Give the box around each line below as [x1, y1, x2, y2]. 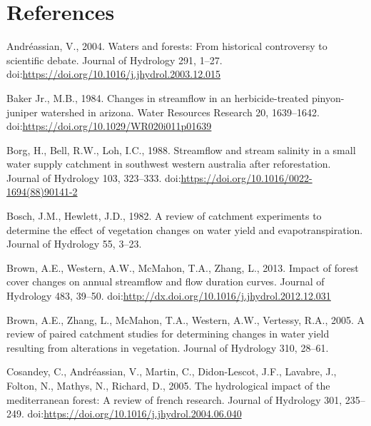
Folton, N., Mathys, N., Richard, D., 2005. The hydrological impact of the [6, 378, 330, 392]
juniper [6, 104, 38, 119]
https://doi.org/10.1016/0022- [181, 170, 312, 185]
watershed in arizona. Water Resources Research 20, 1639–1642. [41, 104, 320, 119]
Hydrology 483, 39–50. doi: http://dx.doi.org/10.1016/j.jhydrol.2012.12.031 [6, 288, 331, 303]
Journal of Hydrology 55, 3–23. [6, 236, 142, 251]
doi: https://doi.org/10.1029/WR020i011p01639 [6, 118, 212, 133]
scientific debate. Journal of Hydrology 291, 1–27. [6, 52, 223, 67]
